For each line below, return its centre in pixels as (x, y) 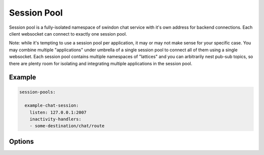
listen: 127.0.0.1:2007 (58, 112)
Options (22, 141)
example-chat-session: (52, 106)
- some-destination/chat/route (67, 126)
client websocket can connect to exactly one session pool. (68, 34)
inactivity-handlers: (55, 119)
